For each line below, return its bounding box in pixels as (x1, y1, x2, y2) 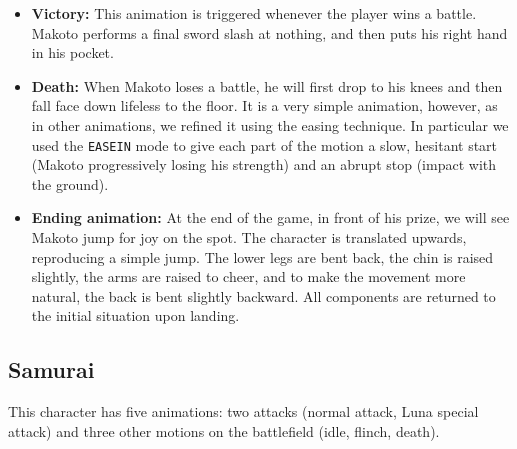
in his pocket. (31, 42, 114, 63)
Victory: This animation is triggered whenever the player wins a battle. (31, 3, 477, 23)
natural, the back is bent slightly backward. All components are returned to (31, 285, 496, 306)
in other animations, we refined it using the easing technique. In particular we (31, 114, 509, 135)
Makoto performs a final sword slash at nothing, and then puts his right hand (31, 22, 508, 43)
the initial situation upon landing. (31, 305, 240, 326)
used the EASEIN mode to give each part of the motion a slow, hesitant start (31, 134, 498, 155)
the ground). (31, 173, 109, 194)
